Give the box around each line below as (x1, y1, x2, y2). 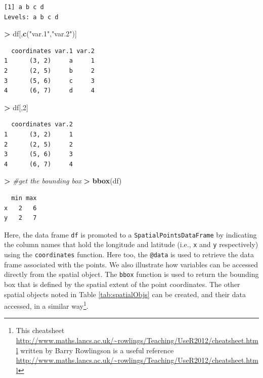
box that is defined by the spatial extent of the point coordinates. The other (4, 278, 240, 289)
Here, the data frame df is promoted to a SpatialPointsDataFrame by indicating (4, 229, 257, 240)
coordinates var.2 (11, 121, 73, 128)
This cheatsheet (16, 325, 65, 336)
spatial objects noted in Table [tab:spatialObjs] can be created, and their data (4, 289, 246, 299)
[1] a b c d (4, 4, 44, 11)
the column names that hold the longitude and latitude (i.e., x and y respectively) (4, 239, 258, 250)
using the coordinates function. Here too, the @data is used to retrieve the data (4, 249, 254, 259)
